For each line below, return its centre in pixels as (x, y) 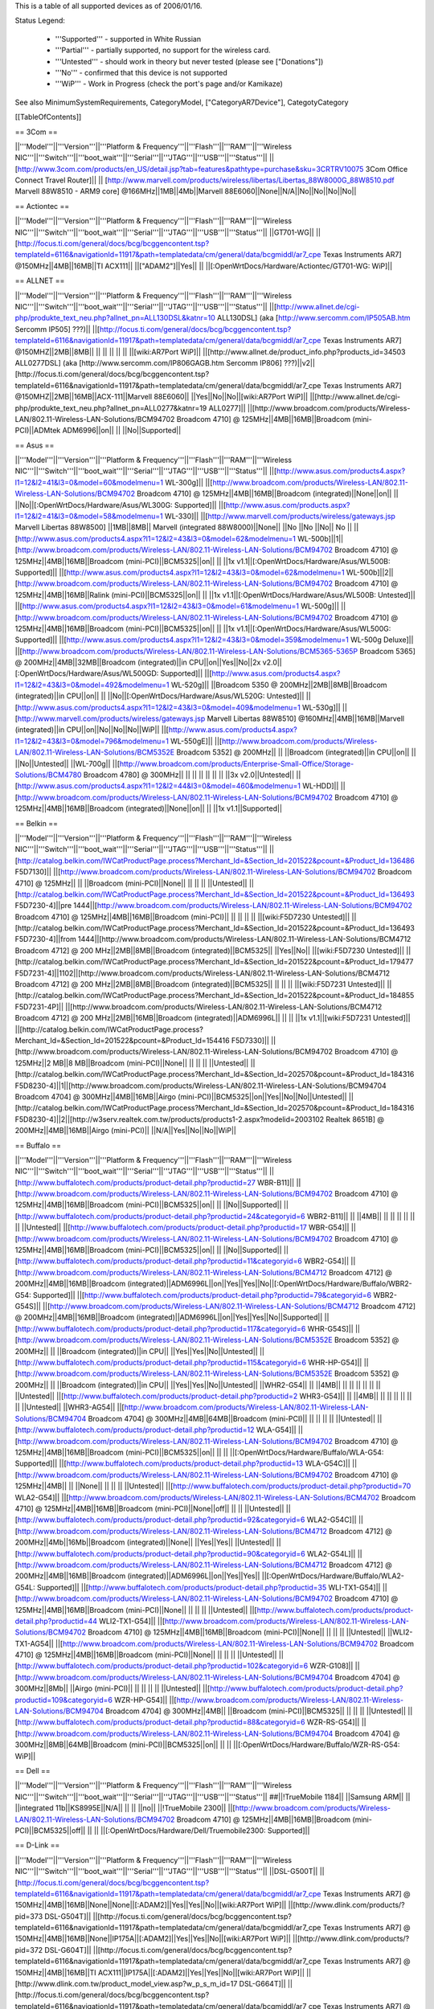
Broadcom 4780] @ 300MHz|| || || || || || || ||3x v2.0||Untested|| (189, 775)
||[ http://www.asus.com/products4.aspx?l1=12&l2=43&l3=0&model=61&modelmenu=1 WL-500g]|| (177, 606)
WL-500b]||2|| (370, 572)
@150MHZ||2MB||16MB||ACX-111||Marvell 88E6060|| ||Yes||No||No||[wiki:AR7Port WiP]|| (162, 397)
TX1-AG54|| (34, 1643)
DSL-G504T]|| (68, 1916)
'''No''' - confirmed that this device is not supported (141, 72)
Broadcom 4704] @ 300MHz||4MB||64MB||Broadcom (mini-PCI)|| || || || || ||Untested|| (232, 1418)
